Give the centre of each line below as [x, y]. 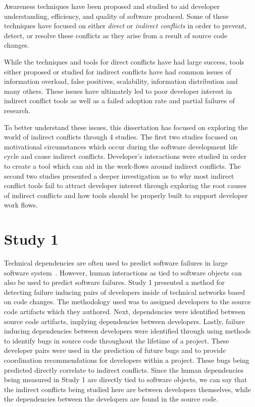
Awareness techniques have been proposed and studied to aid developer [112, 6]
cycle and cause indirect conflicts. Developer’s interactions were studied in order [125, 156]
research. [17, 110]
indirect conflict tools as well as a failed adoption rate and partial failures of [119, 101]
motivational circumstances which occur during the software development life [121, 146]
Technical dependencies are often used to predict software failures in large [116, 263]
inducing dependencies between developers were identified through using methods [127, 331]
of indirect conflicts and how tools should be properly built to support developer [126, 195]
